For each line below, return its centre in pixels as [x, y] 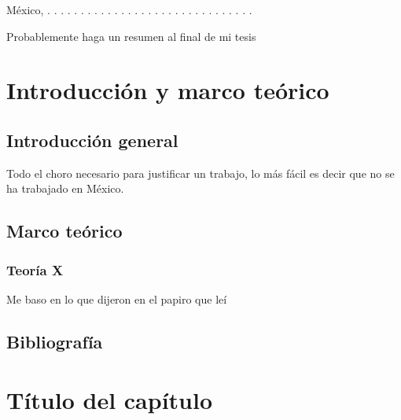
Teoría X [35, 269]
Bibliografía [55, 341]
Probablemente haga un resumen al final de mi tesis [131, 36]
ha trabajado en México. [65, 188]
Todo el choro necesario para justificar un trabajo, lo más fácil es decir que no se [200, 173]
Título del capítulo [110, 399]
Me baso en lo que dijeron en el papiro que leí [117, 298]
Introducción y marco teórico [168, 90]
